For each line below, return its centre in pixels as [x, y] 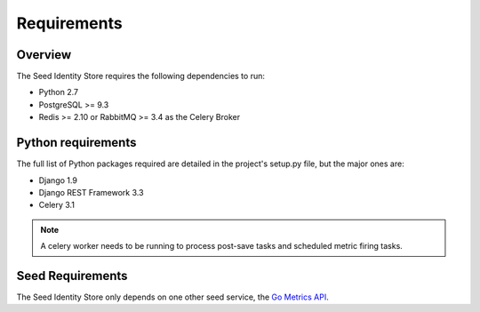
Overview [44, 55]
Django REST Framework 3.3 [91, 192]
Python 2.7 [59, 92]
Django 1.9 [58, 180]
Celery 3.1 [57, 205]
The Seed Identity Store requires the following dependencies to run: [141, 76]
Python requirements [76, 143]
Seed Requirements [72, 276]
